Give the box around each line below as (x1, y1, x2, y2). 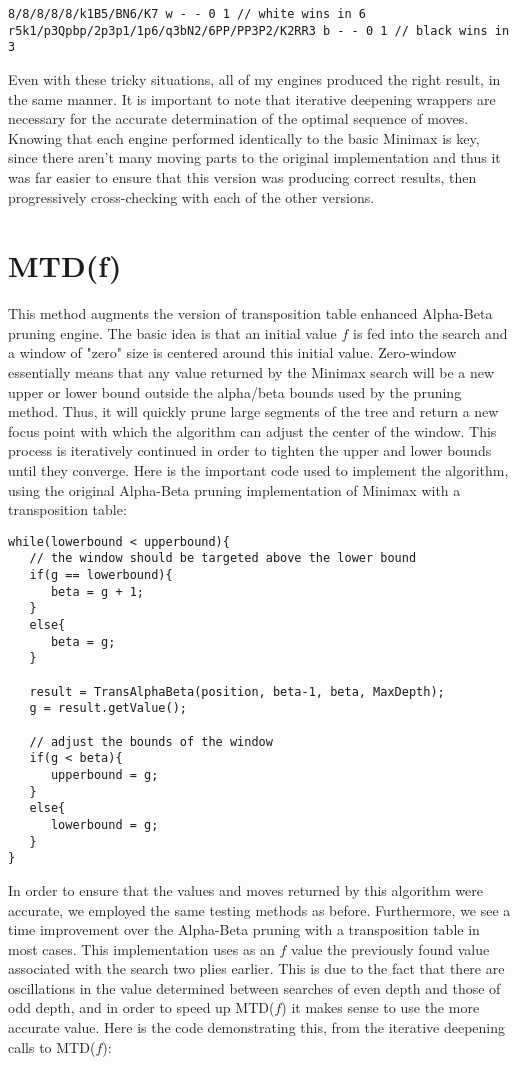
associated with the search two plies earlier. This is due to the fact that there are (8, 958, 505, 979)
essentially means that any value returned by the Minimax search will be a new (8, 362, 495, 383)
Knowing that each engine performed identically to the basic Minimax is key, (8, 127, 480, 148)
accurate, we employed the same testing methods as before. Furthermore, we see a (8, 899, 511, 920)
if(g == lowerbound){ (29, 568, 173, 583)
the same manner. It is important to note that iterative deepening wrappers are (8, 88, 496, 109)
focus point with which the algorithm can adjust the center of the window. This (8, 420, 497, 441)
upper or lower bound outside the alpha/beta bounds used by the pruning (8, 381, 462, 402)
